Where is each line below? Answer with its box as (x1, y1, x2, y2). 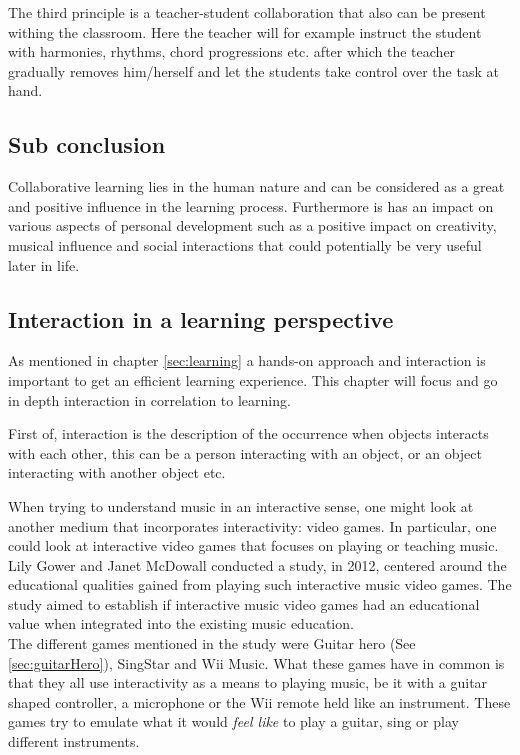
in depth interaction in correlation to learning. (8, 389, 291, 410)
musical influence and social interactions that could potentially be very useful (8, 234, 482, 255)
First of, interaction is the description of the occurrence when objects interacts (8, 423, 489, 444)
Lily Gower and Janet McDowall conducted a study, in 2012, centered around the (8, 554, 507, 575)
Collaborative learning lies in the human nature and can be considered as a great (8, 176, 505, 197)
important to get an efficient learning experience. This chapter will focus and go (8, 369, 498, 390)
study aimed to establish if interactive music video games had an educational (8, 593, 480, 614)
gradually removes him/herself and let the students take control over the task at (8, 60, 499, 81)
